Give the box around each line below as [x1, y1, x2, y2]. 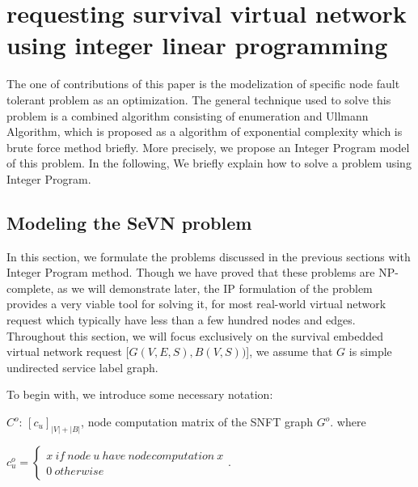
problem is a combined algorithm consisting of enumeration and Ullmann [6, 107, 369, 124]
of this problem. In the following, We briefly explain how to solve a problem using [6, 155, 412, 172]
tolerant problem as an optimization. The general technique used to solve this [6, 91, 391, 108]
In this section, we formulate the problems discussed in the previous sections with [6, 248, 411, 265]
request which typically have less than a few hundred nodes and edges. [6, 311, 356, 328]
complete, [6, 279, 54, 296]
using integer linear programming [6, 28, 388, 61]
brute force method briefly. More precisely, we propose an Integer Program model [6, 138, 410, 155]
